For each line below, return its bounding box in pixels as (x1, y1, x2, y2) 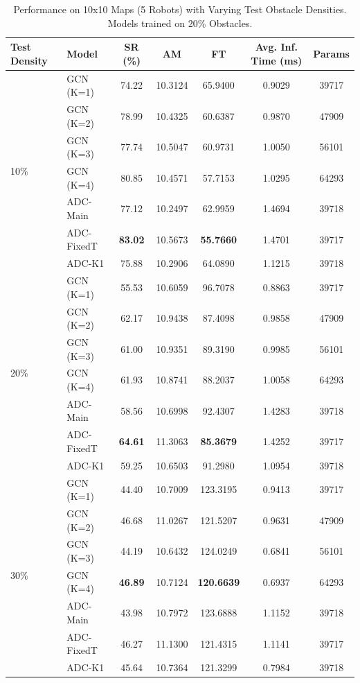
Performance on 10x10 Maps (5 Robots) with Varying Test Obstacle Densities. (13, 2, 347, 16)
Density (10, 53, 48, 67)
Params (313, 46, 350, 60)
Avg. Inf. (255, 40, 298, 54)
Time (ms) (251, 53, 303, 67)
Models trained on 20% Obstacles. (107, 15, 253, 30)
